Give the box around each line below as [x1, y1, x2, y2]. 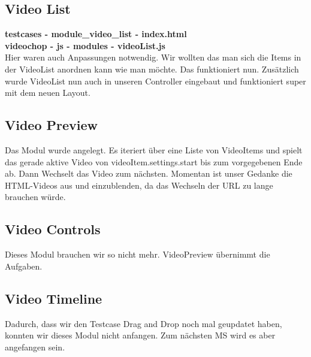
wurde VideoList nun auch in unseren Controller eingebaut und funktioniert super [5, 74, 306, 87]
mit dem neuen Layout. [5, 86, 90, 99]
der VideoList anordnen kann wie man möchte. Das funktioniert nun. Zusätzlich [5, 62, 299, 75]
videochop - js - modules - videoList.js [5, 39, 165, 52]
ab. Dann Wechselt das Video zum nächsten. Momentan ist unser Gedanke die [5, 167, 292, 180]
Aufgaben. [5, 259, 43, 272]
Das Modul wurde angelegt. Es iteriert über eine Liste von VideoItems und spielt [5, 143, 303, 156]
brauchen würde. [5, 190, 66, 203]
